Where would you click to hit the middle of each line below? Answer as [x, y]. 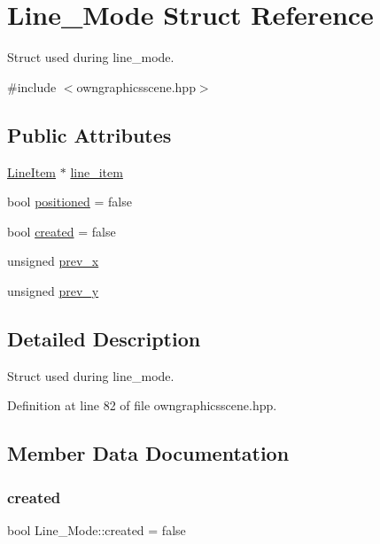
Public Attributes [89, 134]
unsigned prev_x [53, 261]
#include [32, 86]
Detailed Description [104, 338]
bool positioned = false [70, 202]
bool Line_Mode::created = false [97, 529]
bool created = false [62, 231]
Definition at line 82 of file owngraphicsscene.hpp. [142, 405]
